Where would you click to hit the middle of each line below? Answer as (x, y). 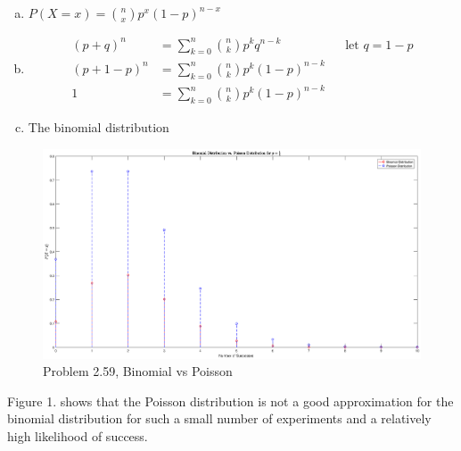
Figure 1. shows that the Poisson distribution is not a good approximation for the (230, 401)
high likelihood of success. (78, 435)
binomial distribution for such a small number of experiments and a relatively (219, 418)
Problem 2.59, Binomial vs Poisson (138, 371)
